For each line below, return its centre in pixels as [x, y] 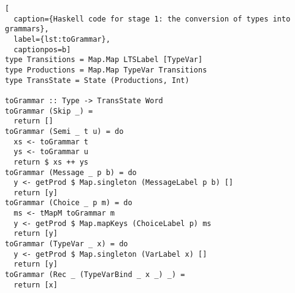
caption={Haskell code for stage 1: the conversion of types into [152, 19]
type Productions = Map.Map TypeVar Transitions [106, 70]
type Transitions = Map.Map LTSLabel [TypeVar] [104, 60]
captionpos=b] [42, 49]
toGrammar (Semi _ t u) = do [64, 131]
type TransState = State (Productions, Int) [97, 80]
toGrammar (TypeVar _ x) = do [67, 244]
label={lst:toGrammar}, [62, 39]
